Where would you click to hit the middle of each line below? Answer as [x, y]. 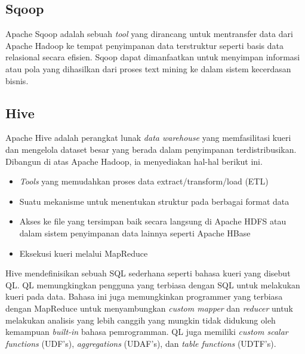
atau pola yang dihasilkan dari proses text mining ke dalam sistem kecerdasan [148, 68]
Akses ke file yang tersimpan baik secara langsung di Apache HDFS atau [153, 221]
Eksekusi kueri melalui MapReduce [84, 253]
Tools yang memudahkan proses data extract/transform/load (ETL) [144, 181]
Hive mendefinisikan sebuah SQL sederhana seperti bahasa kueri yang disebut [148, 273]
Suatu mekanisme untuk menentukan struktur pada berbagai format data [154, 201]
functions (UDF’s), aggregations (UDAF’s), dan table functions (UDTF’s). [141, 343]
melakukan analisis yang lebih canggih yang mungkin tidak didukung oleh [141, 320]
